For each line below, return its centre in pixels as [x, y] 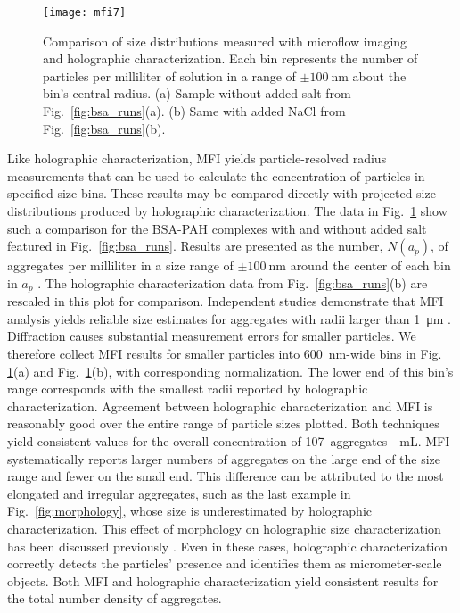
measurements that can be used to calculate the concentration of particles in [216, 175]
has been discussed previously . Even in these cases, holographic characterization [228, 546]
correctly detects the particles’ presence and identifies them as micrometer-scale [225, 563]
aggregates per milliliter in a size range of [120, 265]
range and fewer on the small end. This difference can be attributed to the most [226, 476]
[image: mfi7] [85, 12]
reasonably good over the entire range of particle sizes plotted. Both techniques [223, 423]
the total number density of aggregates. [115, 598]
